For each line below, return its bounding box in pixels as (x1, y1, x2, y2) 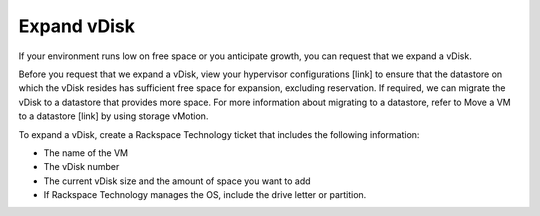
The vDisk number (43, 161, 120, 173)
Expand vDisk (18, 15, 135, 37)
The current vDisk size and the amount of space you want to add (43, 175, 311, 187)
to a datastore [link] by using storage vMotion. (18, 110, 209, 122)
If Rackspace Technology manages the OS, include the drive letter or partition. (43, 189, 367, 201)
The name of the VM (43, 146, 129, 159)
